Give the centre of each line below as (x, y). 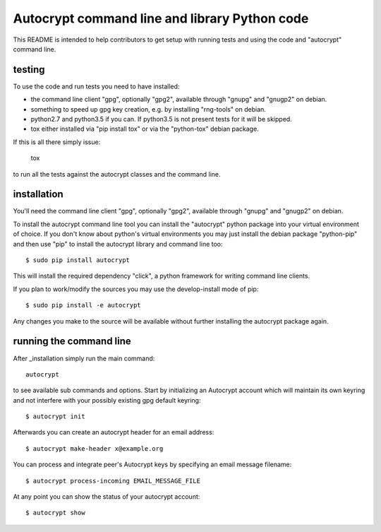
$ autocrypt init (55, 416)
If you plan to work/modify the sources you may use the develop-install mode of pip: (136, 289)
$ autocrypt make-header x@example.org (95, 448)
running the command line (72, 342)
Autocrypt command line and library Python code (161, 18)
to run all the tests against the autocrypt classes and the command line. (117, 174)
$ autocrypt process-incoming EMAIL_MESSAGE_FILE (113, 481)
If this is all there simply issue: (57, 142)
